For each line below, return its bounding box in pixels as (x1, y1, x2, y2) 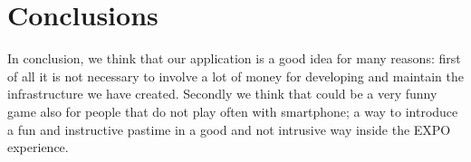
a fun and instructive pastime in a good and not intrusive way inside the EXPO (7, 119, 451, 138)
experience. (7, 138, 69, 157)
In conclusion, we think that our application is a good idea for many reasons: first (7, 49, 461, 68)
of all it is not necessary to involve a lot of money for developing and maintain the (7, 66, 464, 85)
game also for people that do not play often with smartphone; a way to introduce (7, 101, 458, 120)
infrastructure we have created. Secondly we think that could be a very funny (7, 84, 437, 103)
